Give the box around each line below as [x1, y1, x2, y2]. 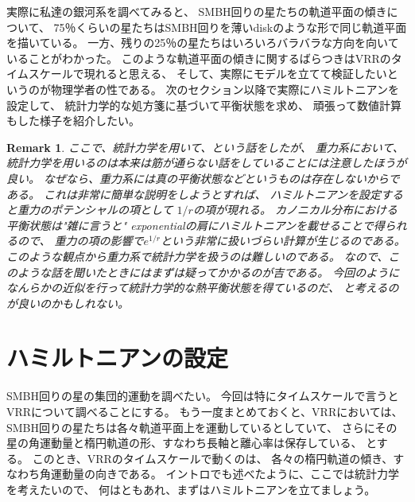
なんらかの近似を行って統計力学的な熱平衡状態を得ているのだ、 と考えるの [6, 279, 399, 296]
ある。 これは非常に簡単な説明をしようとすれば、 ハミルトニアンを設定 [6, 185, 382, 202]
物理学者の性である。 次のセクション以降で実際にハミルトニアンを [50, 80, 399, 97]
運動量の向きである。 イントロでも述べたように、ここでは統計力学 [50, 465, 400, 482]
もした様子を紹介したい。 [6, 112, 140, 129]
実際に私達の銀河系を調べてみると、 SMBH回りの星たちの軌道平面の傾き [6, 3, 387, 19]
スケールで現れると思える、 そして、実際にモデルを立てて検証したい [28, 65, 387, 82]
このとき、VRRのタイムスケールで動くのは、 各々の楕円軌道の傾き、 [32, 449, 394, 466]
